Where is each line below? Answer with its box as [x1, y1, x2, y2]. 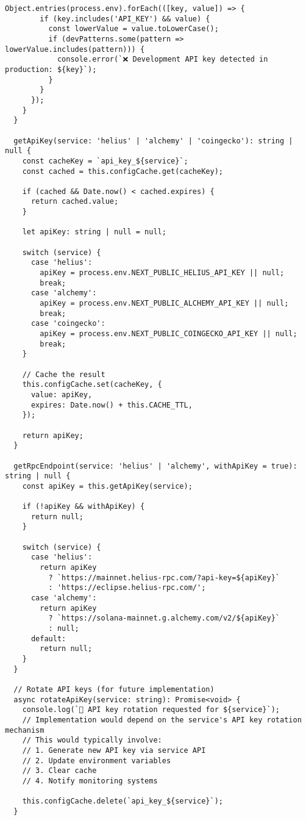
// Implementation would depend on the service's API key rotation [22, 715, 302, 724]
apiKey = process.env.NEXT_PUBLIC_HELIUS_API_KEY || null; [40, 268, 285, 278]
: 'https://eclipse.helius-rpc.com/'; [48, 583, 206, 592]
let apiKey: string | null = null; [22, 228, 166, 237]
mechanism [5, 725, 44, 735]
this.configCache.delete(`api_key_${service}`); [22, 797, 223, 806]
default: [30, 634, 66, 643]
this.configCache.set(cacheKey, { [22, 380, 162, 389]
